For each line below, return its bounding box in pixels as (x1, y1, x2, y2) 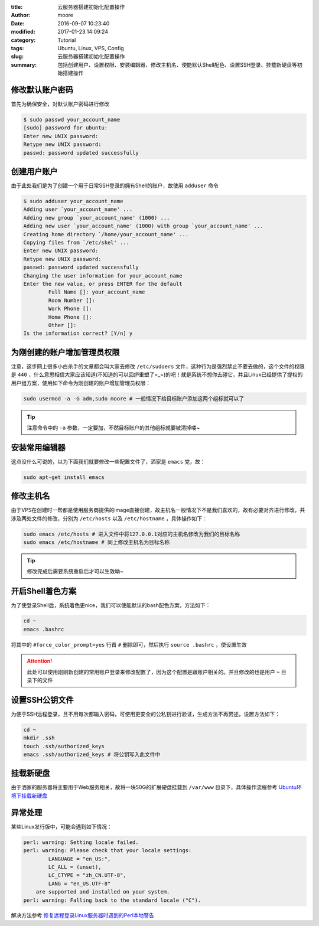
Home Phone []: (48, 314, 93, 320)
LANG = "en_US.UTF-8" (48, 880, 111, 887)
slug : (11, 53, 24, 60)
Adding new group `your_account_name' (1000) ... (23, 214, 170, 221)
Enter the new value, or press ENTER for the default (23, 281, 183, 287)
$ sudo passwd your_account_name (23, 116, 121, 123)
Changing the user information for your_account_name (23, 272, 183, 279)
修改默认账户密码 (11, 84, 73, 94)
